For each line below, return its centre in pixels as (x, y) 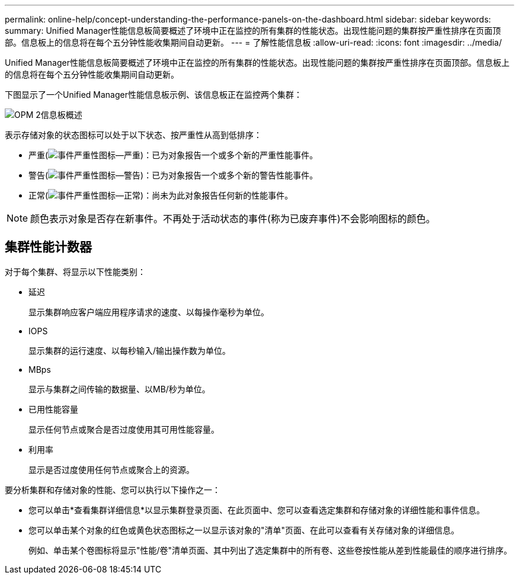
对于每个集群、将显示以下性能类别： (75, 271)
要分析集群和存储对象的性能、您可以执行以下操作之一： (113, 490)
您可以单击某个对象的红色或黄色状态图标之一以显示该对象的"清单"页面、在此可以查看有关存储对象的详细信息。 (244, 530)
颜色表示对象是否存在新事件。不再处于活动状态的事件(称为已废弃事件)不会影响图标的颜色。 (233, 219)
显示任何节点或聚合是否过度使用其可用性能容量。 (124, 429)
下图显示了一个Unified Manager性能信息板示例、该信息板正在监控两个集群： (153, 95)
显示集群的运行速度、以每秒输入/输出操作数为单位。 (130, 350)
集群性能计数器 (48, 247)
